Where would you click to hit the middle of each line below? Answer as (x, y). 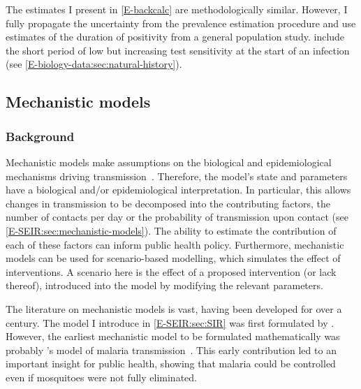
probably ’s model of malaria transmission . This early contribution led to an (171, 350)
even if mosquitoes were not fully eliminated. (101, 377)
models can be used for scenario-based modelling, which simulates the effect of (173, 258)
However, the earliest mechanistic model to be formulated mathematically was (173, 336)
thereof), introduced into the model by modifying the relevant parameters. (164, 285)
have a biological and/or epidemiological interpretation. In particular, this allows (178, 190)
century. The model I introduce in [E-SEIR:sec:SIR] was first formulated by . (170, 322)
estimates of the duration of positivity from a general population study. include (175, 37)
